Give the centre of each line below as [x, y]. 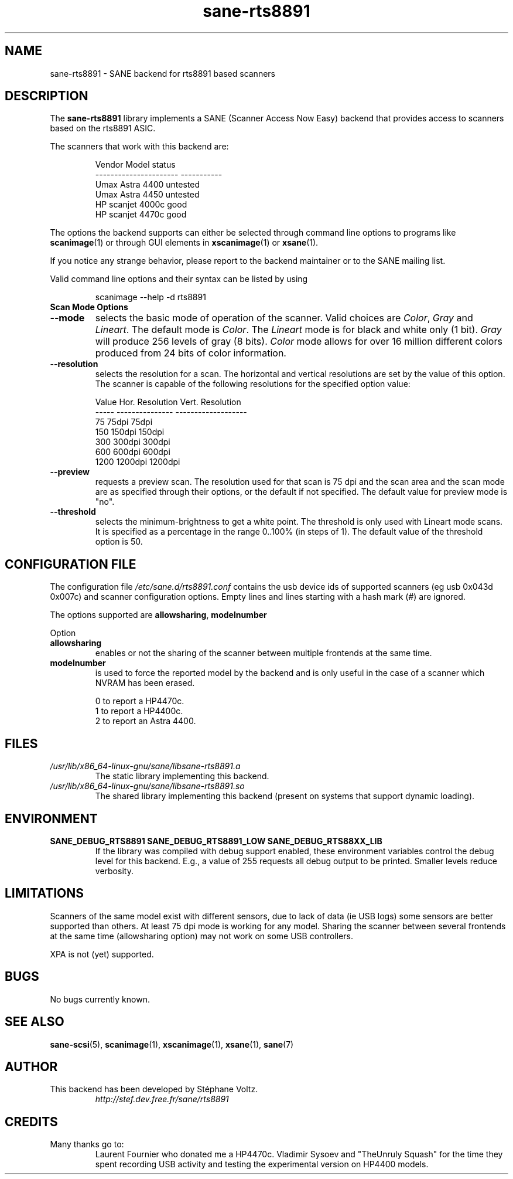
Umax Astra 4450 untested [147, 195]
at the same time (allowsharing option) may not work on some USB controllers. [201, 936]
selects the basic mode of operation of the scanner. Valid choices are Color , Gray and [284, 318]
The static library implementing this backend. [182, 776]
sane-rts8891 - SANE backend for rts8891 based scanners [163, 73]
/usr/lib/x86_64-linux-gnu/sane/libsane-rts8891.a [145, 766]
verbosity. [114, 871]
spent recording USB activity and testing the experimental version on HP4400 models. [262, 1164]
